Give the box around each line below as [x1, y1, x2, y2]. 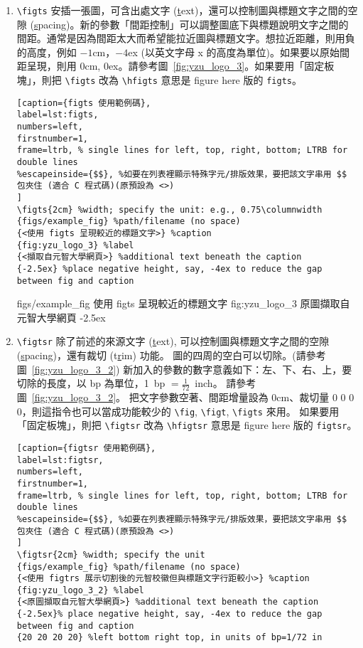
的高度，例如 [16, 44, 77, 59]
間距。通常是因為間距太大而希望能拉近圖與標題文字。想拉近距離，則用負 [16, 31, 355, 46]
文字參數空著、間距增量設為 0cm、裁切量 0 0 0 [139, 390, 354, 405]
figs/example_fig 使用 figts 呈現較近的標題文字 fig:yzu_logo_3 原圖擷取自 [16, 296, 350, 311]
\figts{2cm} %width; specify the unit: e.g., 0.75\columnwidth [16, 204, 323, 215]
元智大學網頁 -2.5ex [16, 309, 106, 324]
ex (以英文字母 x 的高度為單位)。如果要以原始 [128, 44, 340, 59]
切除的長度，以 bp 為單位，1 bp [16, 376, 166, 391]
